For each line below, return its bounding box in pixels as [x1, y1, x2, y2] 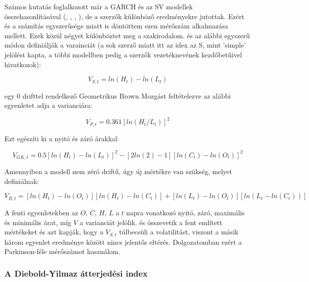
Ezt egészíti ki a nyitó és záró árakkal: [4, 133, 119, 143]
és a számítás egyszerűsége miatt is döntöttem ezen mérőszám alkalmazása [4, 21, 228, 31]
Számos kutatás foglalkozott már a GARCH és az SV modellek [4, 1, 193, 11]
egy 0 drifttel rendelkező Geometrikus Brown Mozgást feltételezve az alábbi [4, 90, 231, 101]
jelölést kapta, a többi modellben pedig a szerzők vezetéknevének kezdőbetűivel [4, 49, 242, 59]
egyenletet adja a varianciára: [4, 100, 93, 110]
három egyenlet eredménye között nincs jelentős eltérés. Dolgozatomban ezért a [4, 236, 242, 247]
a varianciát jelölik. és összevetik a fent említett [79, 217, 222, 227]
